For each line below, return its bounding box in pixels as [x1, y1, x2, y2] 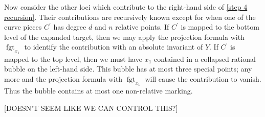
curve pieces [4, 21, 42, 32]
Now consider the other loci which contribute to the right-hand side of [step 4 [4, 2, 248, 12]
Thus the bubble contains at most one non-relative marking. [4, 85, 193, 96]
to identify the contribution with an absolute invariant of [24, 41, 203, 52]
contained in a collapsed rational [153, 53, 256, 64]
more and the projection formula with [4, 73, 123, 84]
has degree [53, 21, 86, 32]
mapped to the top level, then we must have [4, 53, 142, 64]
